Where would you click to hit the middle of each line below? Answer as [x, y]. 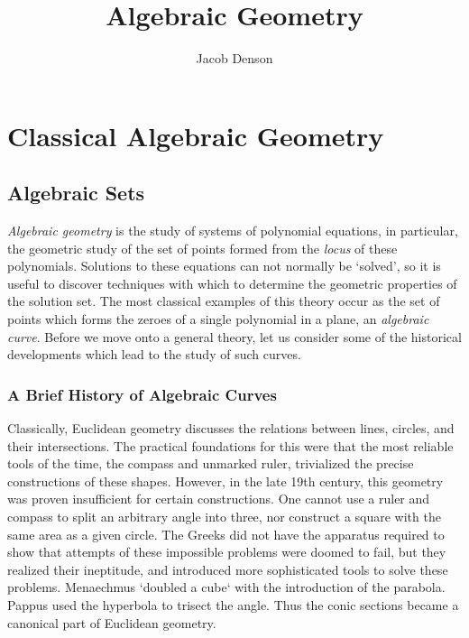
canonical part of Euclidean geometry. [112, 622]
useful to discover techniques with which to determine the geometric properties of [232, 283]
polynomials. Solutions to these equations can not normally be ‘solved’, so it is [224, 266]
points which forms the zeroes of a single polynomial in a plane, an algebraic [218, 319]
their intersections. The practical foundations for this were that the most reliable [230, 445]
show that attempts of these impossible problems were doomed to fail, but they [227, 552]
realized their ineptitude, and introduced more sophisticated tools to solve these [228, 569]
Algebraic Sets [76, 193]
